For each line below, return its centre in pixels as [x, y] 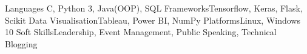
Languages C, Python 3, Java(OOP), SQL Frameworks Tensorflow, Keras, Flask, [154, 8]
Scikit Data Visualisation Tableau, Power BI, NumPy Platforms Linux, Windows [153, 20]
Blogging [21, 43]
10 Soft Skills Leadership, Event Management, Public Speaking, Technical [141, 32]
